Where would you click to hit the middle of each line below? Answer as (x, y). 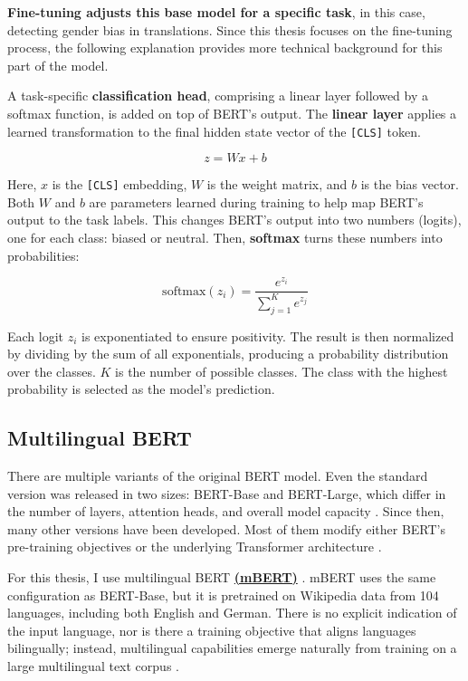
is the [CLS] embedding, (119, 184)
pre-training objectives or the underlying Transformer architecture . (195, 547)
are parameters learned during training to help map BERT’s (256, 201)
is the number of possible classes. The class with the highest (282, 371)
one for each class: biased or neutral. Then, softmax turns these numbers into (225, 238)
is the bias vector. (410, 184)
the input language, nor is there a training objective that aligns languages (212, 630)
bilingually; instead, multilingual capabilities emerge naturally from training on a (232, 648)
